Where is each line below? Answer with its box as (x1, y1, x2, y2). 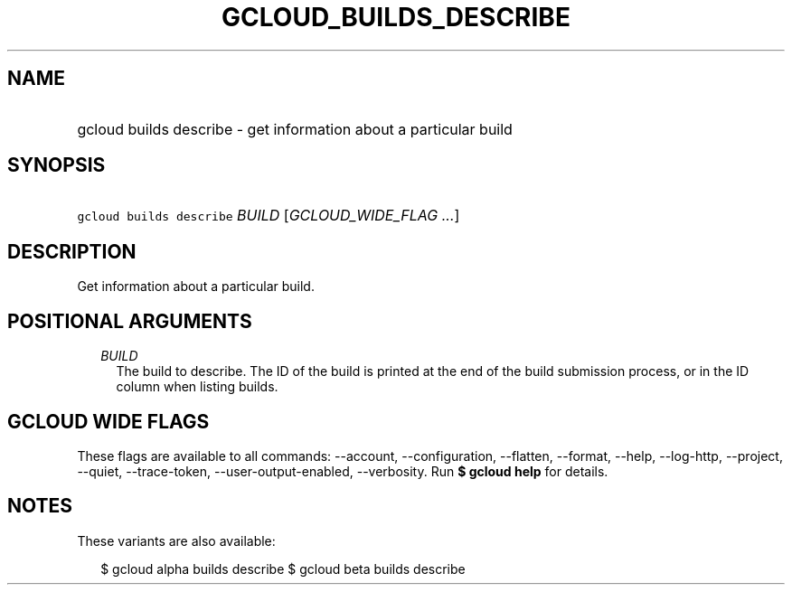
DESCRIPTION (7, 240, 137, 263)
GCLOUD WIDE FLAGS (7, 409, 210, 433)
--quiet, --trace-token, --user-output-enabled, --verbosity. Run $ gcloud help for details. (77, 463, 608, 479)
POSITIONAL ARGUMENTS (7, 309, 252, 333)
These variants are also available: (77, 532, 276, 549)
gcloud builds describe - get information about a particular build (77, 119, 513, 138)
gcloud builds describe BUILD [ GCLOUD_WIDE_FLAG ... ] (77, 206, 460, 225)
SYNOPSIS (7, 154, 106, 177)
